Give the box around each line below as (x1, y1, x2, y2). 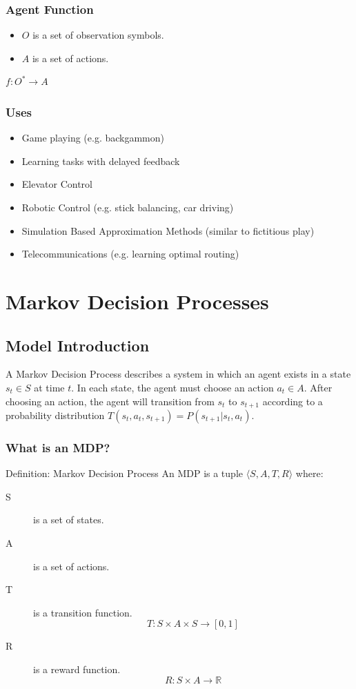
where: (295, 466, 324, 481)
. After (304, 380, 333, 394)
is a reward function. (33, 661, 121, 676)
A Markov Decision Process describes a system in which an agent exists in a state (6, 367, 351, 381)
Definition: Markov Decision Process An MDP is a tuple (6, 466, 243, 481)
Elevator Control (21, 177, 92, 191)
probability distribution (6, 408, 105, 422)
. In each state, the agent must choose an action (71, 380, 274, 394)
